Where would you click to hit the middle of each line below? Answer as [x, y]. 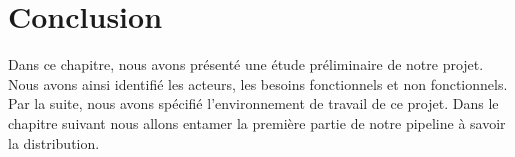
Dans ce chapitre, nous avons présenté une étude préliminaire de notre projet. [246, 64]
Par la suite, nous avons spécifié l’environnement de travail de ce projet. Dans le [253, 103]
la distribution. [54, 142]
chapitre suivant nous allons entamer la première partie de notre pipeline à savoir [257, 122]
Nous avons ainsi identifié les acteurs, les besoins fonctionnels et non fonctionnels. [258, 83]
